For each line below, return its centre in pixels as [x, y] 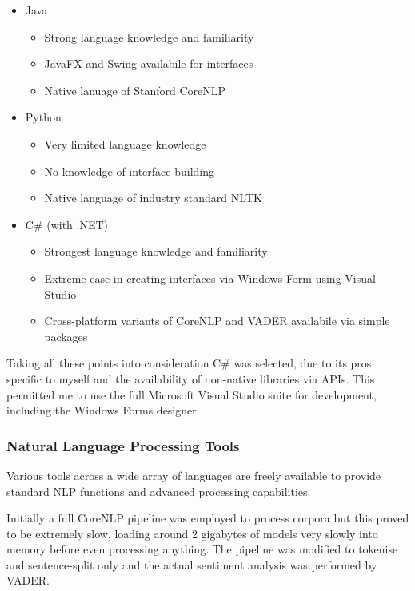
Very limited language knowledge [125, 143]
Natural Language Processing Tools [123, 445]
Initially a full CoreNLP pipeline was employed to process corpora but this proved [208, 518]
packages [66, 336]
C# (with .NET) [67, 224]
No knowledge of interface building [129, 171]
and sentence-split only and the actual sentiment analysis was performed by [192, 564]
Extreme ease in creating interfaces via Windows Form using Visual [210, 278]
